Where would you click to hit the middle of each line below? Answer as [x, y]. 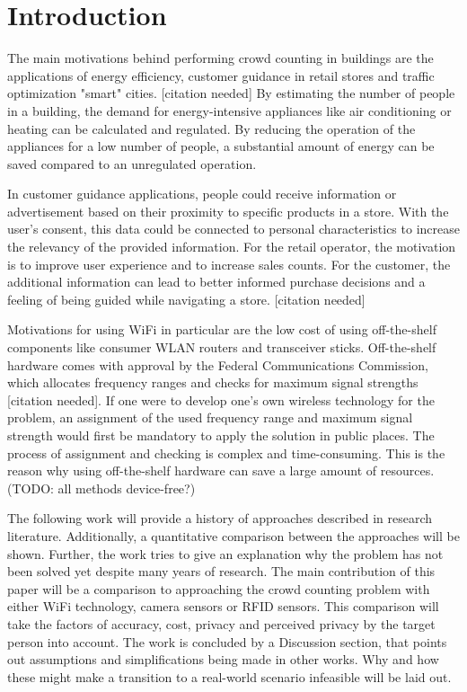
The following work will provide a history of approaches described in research [220, 518]
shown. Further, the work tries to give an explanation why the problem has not [225, 553]
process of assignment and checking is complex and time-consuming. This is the [226, 452]
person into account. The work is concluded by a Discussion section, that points [227, 641]
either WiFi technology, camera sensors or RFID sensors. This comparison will [223, 606]
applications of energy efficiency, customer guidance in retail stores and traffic [221, 75]
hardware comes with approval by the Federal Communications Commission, [218, 364]
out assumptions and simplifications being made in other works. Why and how [223, 659]
